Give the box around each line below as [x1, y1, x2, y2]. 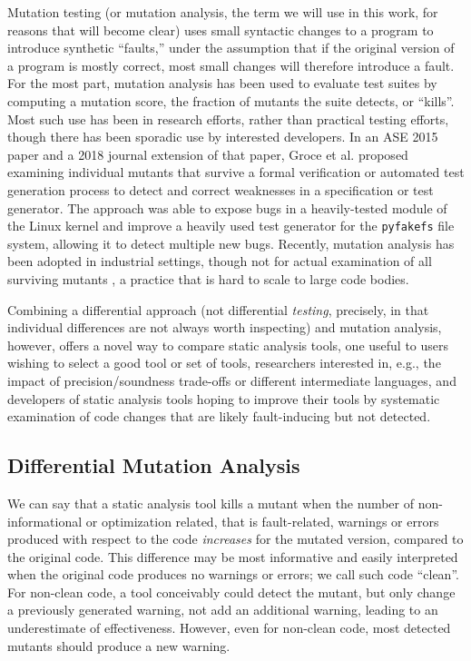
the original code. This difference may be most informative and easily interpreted [7, 547, 458, 566]
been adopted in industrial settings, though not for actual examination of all [7, 252, 432, 271]
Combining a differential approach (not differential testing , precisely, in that [7, 300, 429, 319]
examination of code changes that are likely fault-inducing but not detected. [7, 407, 431, 426]
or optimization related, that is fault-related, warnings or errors [85, 511, 439, 530]
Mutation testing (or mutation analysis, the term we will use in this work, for [7, 3, 438, 21]
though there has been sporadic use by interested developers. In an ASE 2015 [7, 127, 438, 146]
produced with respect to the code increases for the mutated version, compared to [7, 529, 464, 548]
